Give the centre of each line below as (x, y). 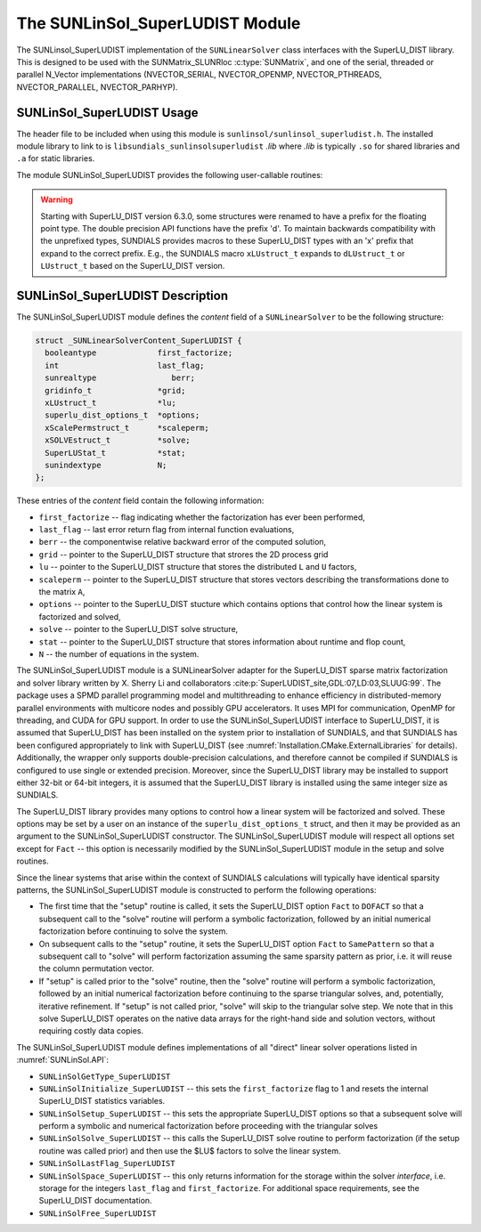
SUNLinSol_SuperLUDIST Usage (107, 113)
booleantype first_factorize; (139, 353)
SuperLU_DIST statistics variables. (102, 1101)
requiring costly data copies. (91, 1031)
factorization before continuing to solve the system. (134, 931)
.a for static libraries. (56, 158)
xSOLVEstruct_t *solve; (118, 440)
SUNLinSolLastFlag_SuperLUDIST (107, 1163)
